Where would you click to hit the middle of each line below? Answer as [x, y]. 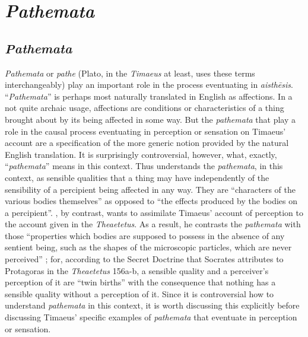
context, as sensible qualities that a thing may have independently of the [137, 177]
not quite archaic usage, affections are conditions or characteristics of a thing [145, 108]
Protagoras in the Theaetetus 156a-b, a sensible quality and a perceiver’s [137, 270]
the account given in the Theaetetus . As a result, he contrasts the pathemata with [153, 224]
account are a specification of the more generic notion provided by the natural [147, 143]
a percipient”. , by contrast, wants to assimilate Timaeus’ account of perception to [154, 212]
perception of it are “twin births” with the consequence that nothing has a [140, 282]
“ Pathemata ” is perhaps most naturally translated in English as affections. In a [149, 96]
